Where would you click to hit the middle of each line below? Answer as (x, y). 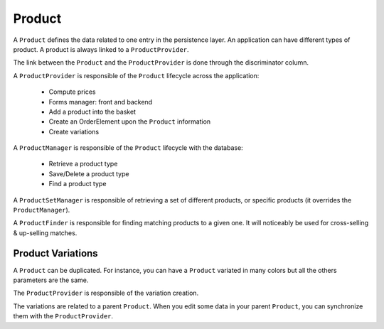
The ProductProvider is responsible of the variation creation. (106, 293)
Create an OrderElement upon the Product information (130, 122)
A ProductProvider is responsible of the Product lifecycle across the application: (136, 75)
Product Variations (56, 253)
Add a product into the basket (92, 112)
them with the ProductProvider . (63, 316)
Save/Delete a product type (89, 173)
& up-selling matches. (45, 233)
